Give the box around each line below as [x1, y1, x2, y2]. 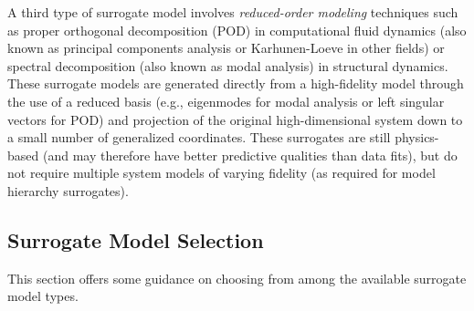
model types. [7, 286, 79, 306]
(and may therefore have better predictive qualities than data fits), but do [42, 145, 458, 164]
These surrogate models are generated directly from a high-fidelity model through [7, 74, 464, 93]
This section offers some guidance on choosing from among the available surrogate [7, 268, 467, 287]
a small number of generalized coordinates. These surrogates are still [7, 128, 391, 147]
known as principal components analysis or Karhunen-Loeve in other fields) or [7, 38, 445, 57]
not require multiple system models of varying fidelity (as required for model [7, 163, 436, 182]
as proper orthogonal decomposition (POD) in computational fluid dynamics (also [7, 20, 467, 39]
